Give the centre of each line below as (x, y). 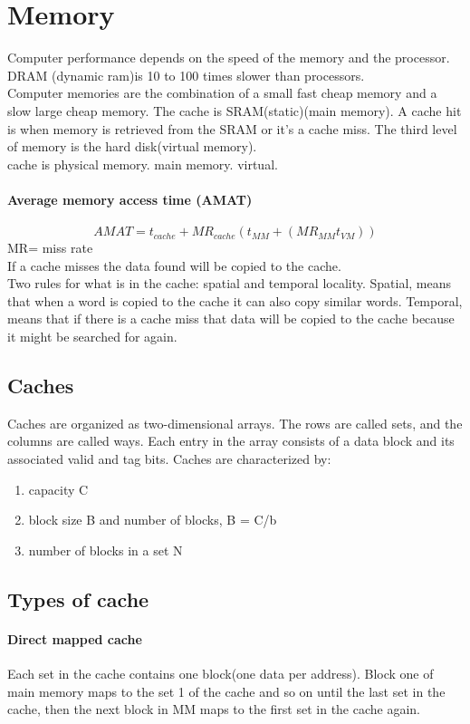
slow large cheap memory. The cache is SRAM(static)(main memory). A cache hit (235, 110)
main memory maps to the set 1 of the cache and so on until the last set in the (226, 691)
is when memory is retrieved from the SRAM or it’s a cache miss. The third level (232, 128)
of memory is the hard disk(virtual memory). (132, 146)
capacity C (58, 489)
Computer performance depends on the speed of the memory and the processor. (229, 58)
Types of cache (78, 599)
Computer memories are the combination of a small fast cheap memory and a (222, 93)
